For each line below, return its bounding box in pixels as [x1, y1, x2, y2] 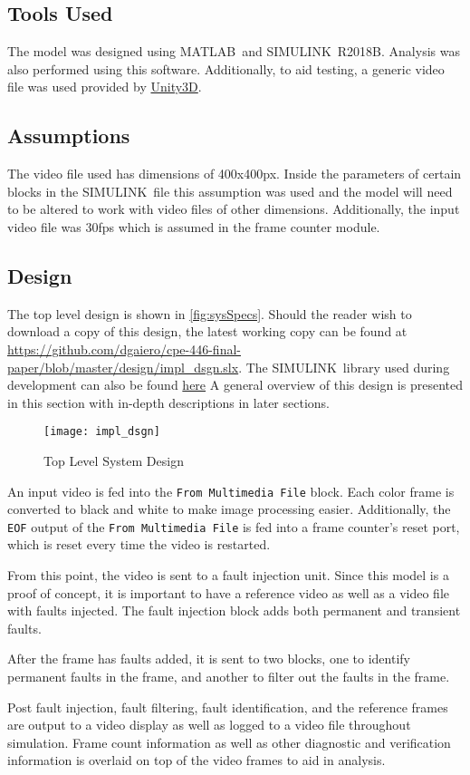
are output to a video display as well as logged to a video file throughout [7, 715, 411, 734]
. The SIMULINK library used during [238, 357, 450, 376]
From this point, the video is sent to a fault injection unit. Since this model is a [7, 566, 449, 585]
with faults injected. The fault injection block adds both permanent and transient [7, 601, 461, 620]
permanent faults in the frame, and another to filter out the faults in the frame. [7, 667, 450, 686]
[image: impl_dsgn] [43, 425, 160, 439]
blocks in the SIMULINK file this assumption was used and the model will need [7, 181, 453, 200]
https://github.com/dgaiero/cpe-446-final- [7, 339, 241, 358]
